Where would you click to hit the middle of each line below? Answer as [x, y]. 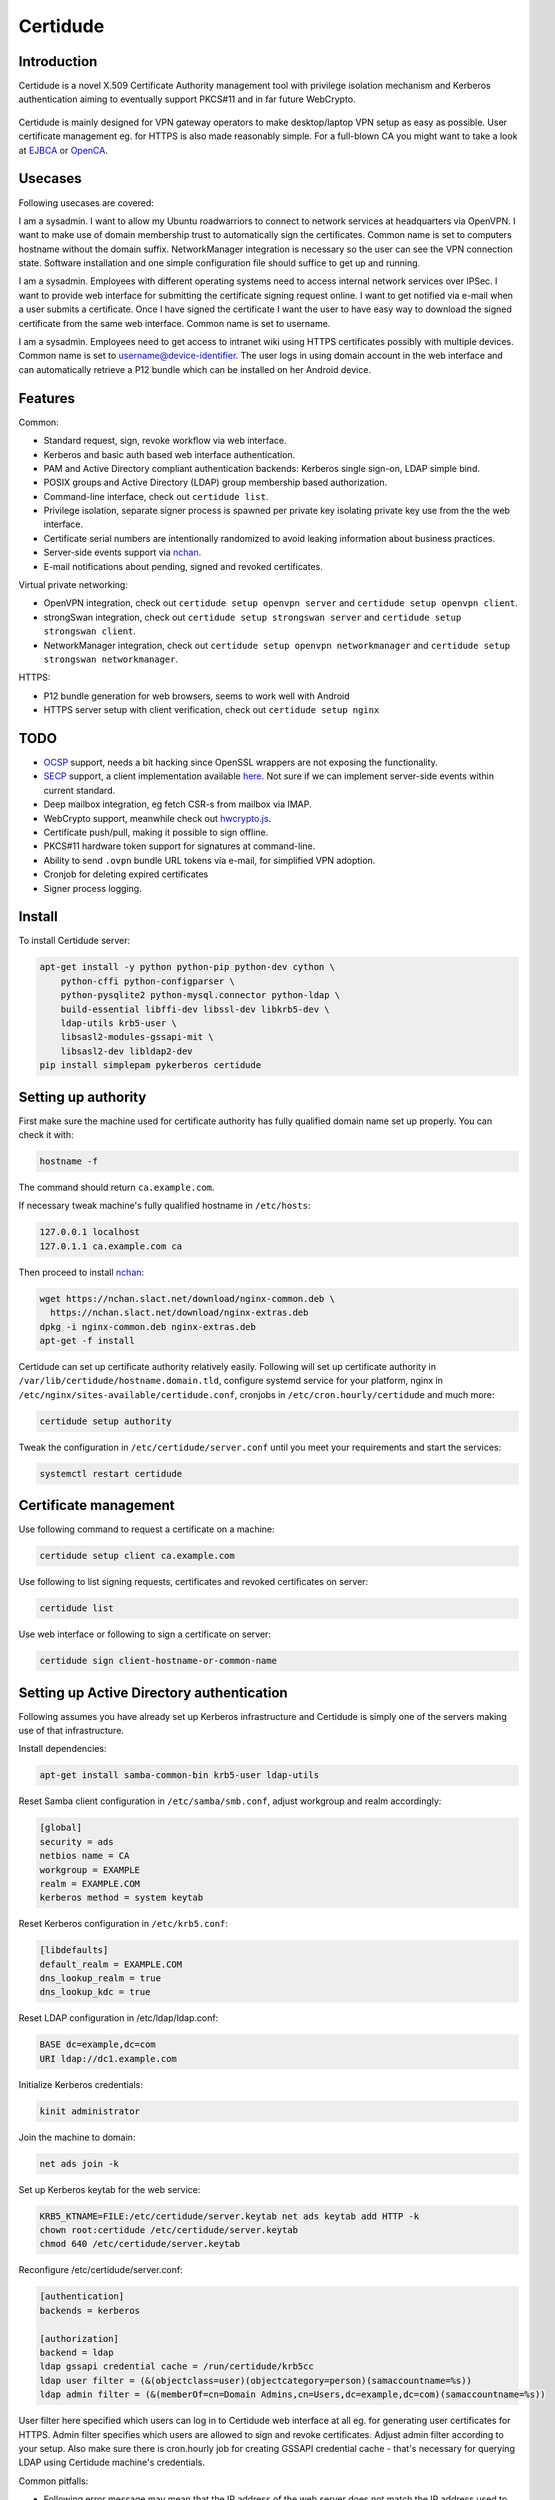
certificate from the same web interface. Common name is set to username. [174, 323]
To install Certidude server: [74, 941]
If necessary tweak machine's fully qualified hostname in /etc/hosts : [164, 1206]
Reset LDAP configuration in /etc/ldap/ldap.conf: [118, 2018]
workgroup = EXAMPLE [89, 1869]
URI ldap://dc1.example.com [108, 2058]
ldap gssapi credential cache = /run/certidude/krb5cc [176, 2366]
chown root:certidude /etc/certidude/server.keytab [169, 2230]
